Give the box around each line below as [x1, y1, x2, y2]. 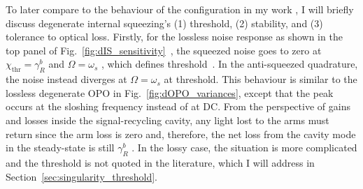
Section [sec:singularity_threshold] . [6, 169, 157, 183]
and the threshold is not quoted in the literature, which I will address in [6, 155, 315, 169]
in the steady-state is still [6, 140, 115, 155]
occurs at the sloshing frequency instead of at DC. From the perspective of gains [6, 99, 350, 114]
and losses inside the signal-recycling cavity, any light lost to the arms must [6, 112, 329, 127]
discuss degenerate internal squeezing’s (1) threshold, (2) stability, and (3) [6, 15, 323, 30]
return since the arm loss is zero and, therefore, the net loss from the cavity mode [6, 126, 356, 141]
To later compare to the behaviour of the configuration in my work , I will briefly [6, 2, 354, 16]
